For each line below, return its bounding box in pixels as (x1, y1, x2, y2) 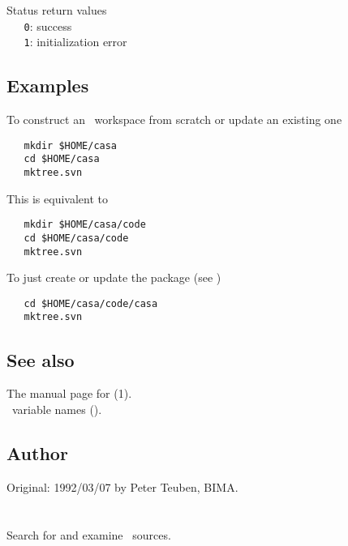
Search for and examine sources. (6, 526, 171, 543)
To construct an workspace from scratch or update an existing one (6, 111, 342, 128)
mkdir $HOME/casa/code (24, 219, 146, 231)
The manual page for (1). (6, 385, 132, 402)
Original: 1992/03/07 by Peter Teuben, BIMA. (6, 478, 238, 495)
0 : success (24, 17, 72, 34)
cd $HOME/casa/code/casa (24, 297, 158, 309)
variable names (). (11, 400, 102, 417)
